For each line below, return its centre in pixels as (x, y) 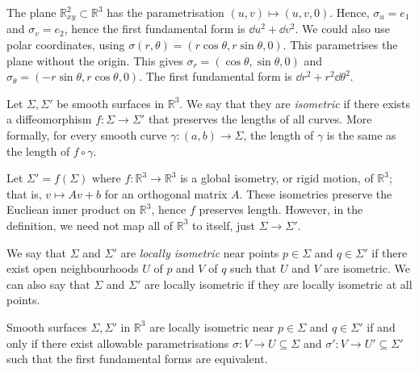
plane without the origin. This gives (95, 60)
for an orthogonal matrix (166, 193)
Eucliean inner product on (71, 209)
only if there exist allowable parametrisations (118, 343)
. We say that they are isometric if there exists (295, 103)
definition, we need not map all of (90, 225)
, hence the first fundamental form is (155, 29)
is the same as (361, 135)
